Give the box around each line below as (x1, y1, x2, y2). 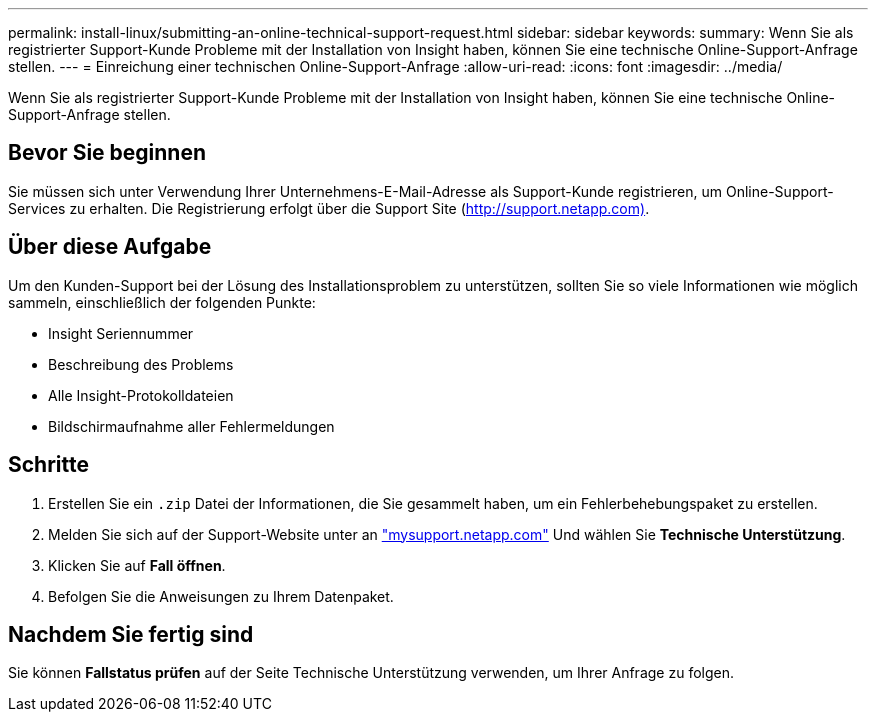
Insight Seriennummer (48, 324, 194, 342)
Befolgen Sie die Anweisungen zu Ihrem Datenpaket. (48, 587, 394, 605)
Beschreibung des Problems (48, 355, 234, 373)
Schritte (8, 452, 89, 478)
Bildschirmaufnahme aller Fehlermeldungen (48, 417, 335, 435)
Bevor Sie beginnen (8, 140, 207, 166)
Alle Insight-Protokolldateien (48, 386, 234, 404)
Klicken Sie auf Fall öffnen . (48, 556, 226, 574)
